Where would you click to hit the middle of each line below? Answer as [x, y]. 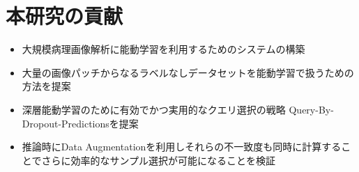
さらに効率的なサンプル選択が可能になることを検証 [158, 160]
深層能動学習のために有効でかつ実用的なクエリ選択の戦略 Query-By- [178, 109]
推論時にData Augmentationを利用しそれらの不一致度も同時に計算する [182, 147]
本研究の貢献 [64, 16]
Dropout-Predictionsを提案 [80, 123]
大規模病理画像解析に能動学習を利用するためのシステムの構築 [163, 49]
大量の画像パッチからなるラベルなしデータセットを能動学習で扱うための [188, 72]
